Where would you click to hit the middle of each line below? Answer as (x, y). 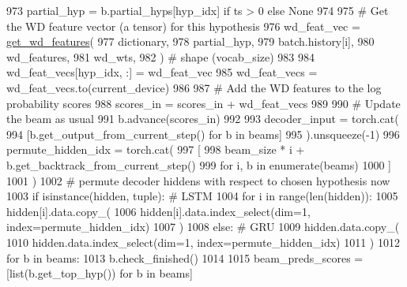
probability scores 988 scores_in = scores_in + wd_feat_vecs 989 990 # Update (203, 103)
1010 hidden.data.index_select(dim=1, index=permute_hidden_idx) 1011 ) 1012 (203, 242)
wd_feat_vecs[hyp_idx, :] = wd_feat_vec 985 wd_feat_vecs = (162, 72)
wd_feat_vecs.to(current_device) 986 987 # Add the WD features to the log (194, 87)
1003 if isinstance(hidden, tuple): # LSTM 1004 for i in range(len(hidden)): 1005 (202, 196)
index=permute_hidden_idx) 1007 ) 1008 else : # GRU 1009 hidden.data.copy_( (203, 227)
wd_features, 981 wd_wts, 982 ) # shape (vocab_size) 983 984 (160, 56)
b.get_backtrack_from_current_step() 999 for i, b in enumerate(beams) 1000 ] (199, 164)
